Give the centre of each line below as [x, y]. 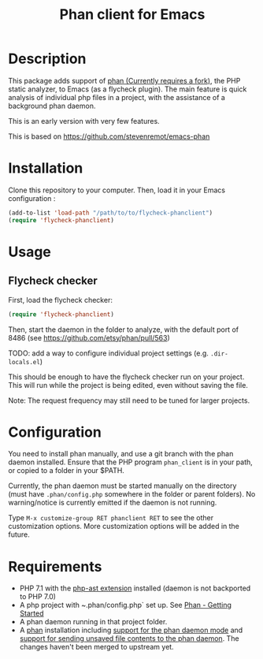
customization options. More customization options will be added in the [124, 527]
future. [19, 534]
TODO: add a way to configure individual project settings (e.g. [108, 353]
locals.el [24, 362]
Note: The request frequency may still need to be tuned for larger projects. [129, 400]
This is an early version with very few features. [84, 121]
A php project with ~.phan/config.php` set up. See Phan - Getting [126, 605]
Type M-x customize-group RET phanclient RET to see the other [111, 518]
